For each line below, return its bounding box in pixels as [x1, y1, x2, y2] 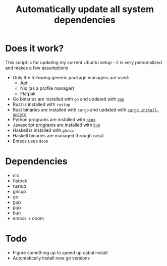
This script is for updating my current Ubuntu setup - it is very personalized [5, 59, 162, 65]
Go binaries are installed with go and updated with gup [12, 96, 125, 102]
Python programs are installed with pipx [12, 116, 96, 122]
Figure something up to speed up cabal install [12, 249, 108, 255]
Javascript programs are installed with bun [12, 122, 100, 128]
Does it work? [5, 43, 64, 54]
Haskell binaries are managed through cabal [12, 132, 104, 138]
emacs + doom [12, 215, 44, 221]
